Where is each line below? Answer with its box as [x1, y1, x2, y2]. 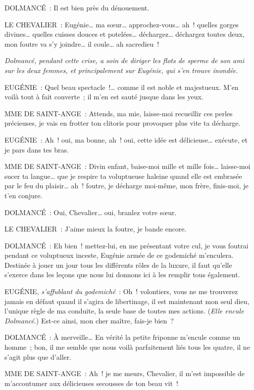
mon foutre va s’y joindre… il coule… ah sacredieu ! [4, 38, 159, 49]
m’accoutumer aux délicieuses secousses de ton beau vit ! [4, 378, 178, 388]
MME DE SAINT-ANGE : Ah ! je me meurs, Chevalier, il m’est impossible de [4, 368, 245, 379]
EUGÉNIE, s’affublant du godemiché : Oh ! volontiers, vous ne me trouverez [4, 286, 238, 297]
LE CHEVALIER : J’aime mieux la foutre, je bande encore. [4, 224, 187, 234]
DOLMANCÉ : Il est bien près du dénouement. [4, 2, 150, 12]
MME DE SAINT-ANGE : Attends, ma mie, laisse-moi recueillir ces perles [4, 108, 233, 118]
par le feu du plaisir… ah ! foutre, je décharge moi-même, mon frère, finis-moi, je [4, 180, 249, 191]
